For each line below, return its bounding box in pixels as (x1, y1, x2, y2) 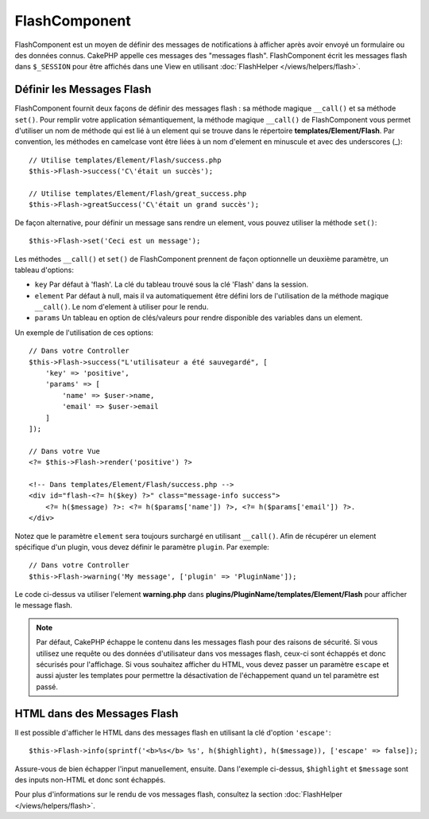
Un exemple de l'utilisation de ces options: (14, 327, 154, 337)
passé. (36, 681, 59, 692)
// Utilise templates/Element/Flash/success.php (29, 155, 222, 165)
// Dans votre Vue (29, 447, 101, 455)
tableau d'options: (14, 265, 75, 275)
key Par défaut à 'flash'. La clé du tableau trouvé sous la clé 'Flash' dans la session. (34, 279, 309, 290)
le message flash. (14, 601, 73, 610)
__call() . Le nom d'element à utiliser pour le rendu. (34, 302, 209, 312)
